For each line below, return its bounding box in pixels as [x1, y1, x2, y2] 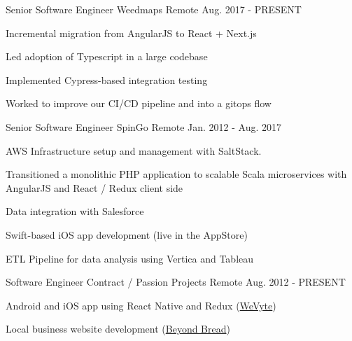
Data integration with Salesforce [6, 204, 144, 218]
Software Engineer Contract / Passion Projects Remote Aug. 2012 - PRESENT [6, 274, 346, 289]
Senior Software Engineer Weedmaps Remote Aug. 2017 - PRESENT [6, 2, 302, 16]
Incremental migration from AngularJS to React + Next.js [6, 25, 257, 40]
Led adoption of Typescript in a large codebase [6, 49, 208, 64]
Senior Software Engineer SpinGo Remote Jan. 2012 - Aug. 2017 [6, 119, 282, 134]
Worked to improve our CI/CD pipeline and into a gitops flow [6, 96, 272, 111]
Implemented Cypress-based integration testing [6, 72, 208, 87]
